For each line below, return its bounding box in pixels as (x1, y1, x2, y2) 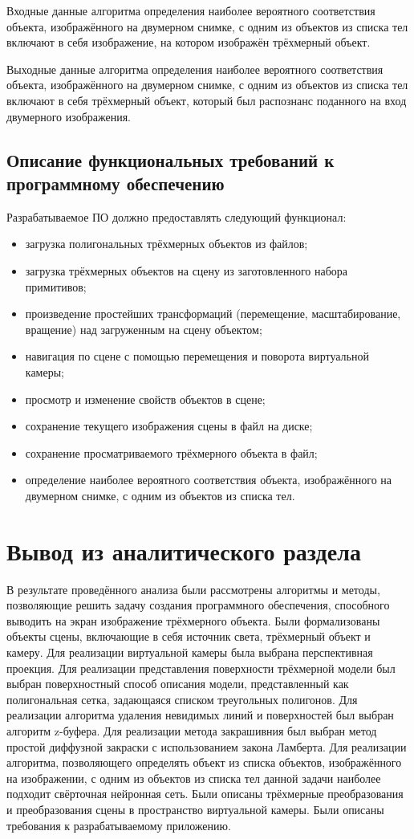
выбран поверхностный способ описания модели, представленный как (6, 675, 349, 692)
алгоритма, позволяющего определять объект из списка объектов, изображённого (6, 754, 402, 771)
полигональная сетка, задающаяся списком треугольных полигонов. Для (6, 690, 358, 707)
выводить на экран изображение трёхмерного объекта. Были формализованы (6, 612, 380, 629)
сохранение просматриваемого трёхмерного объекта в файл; (25, 444, 318, 461)
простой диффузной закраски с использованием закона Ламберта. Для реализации (6, 738, 407, 755)
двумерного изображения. (6, 108, 131, 124)
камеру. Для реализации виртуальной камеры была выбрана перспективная (6, 643, 373, 660)
